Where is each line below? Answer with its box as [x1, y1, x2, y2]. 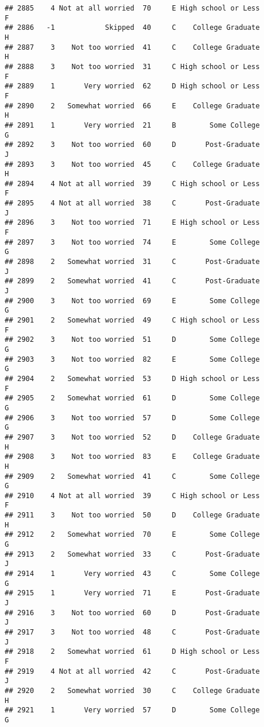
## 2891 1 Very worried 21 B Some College [5, 121, 260, 129]
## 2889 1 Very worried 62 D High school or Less [5, 82, 260, 91]
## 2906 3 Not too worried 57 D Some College [5, 413, 260, 422]
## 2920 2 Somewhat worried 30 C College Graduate [5, 686, 260, 695]
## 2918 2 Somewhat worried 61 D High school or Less [5, 647, 260, 656]
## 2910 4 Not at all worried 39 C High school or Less [5, 491, 260, 500]
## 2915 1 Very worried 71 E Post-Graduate [5, 589, 260, 598]
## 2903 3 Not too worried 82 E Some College [5, 355, 260, 364]
